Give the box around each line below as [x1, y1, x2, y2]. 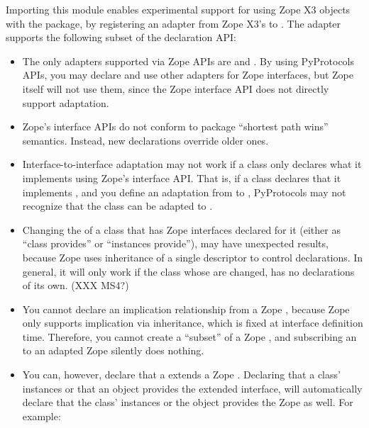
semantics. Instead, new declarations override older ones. [22, 133, 269, 147]
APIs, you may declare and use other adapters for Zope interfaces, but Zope [22, 67, 353, 82]
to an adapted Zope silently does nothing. [22, 343, 204, 358]
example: [22, 408, 61, 423]
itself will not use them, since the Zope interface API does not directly [22, 81, 329, 96]
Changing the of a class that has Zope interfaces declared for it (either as [22, 222, 341, 237]
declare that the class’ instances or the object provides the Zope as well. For [22, 395, 353, 410]
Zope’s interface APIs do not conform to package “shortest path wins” [22, 119, 329, 134]
